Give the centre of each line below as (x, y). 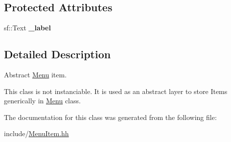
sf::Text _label (27, 28)
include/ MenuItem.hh (36, 133)
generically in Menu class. (42, 101)
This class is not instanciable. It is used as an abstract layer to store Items (116, 91)
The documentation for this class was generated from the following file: (110, 117)
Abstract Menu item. (35, 74)
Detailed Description (58, 54)
